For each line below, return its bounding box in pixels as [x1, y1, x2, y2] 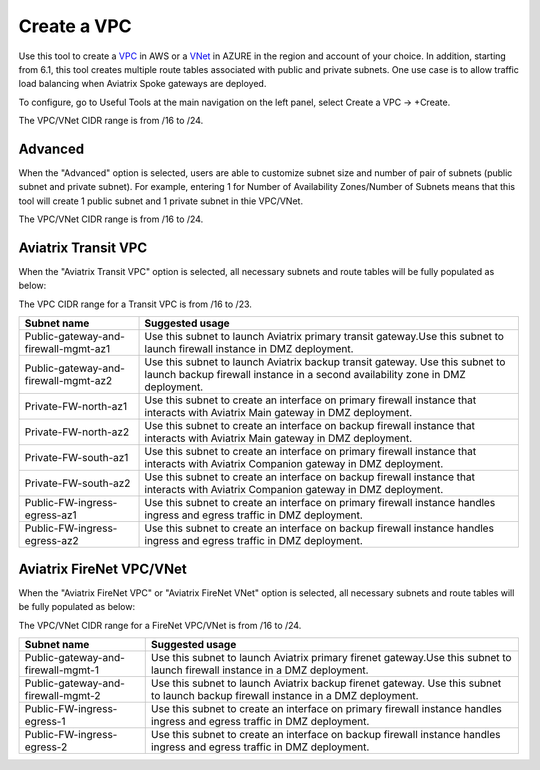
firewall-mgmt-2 [24, 688, 101, 702]
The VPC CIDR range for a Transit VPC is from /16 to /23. [18, 298, 252, 310]
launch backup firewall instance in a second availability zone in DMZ [144, 368, 466, 382]
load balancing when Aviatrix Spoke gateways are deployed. [18, 78, 267, 90]
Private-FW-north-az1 [24, 400, 128, 414]
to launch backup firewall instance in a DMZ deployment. [150, 688, 419, 702]
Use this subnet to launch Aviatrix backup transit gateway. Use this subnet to [144, 355, 506, 369]
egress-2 [24, 740, 68, 754]
